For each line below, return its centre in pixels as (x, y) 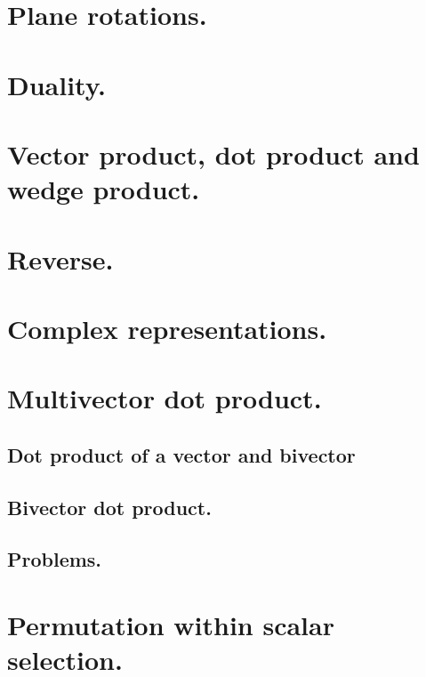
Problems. (55, 559)
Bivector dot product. (109, 507)
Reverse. (60, 258)
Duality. (56, 84)
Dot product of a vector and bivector (181, 454)
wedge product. (104, 189)
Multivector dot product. (165, 398)
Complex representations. (167, 328)
